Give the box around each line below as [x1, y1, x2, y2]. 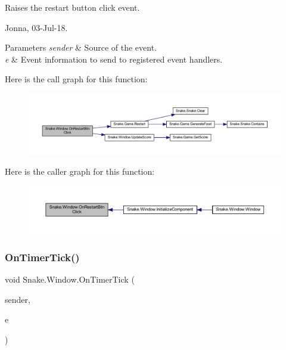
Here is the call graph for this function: [5, 73, 148, 85]
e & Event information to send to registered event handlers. [5, 52, 223, 65]
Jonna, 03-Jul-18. [5, 21, 68, 33]
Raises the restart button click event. [5, 1, 140, 13]
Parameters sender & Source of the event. [5, 41, 157, 54]
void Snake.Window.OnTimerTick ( [5, 272, 135, 285]
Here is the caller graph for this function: [5, 165, 155, 178]
